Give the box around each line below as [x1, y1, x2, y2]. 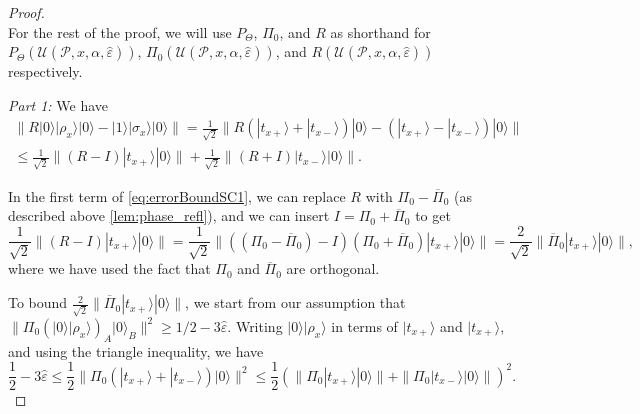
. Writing [227, 315, 283, 336]
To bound [8, 292, 68, 313]
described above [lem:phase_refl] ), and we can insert [8, 205, 330, 226]
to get [415, 205, 451, 226]
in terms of [331, 315, 398, 336]
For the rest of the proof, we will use [8, 21, 232, 42]
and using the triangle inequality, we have [8, 340, 264, 361]
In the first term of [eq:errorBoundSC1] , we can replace [8, 185, 346, 206]
